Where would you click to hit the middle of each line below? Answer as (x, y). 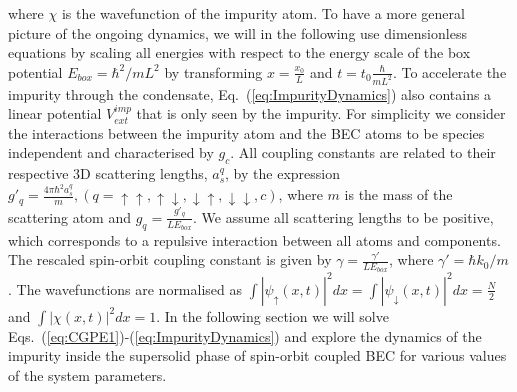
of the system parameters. (87, 375)
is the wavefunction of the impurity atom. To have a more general (263, 13)
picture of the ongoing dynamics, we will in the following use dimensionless (237, 32)
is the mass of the (398, 194)
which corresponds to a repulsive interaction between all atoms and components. (254, 239)
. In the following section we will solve (272, 315)
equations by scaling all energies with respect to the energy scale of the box (239, 52)
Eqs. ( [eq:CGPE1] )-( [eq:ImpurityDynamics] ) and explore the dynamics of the (245, 335)
